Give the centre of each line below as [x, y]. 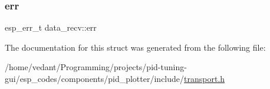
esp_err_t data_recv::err [51, 27]
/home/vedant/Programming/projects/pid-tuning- [96, 67]
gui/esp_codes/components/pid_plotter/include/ [95, 78]
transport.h [205, 78]
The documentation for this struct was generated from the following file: [135, 47]
